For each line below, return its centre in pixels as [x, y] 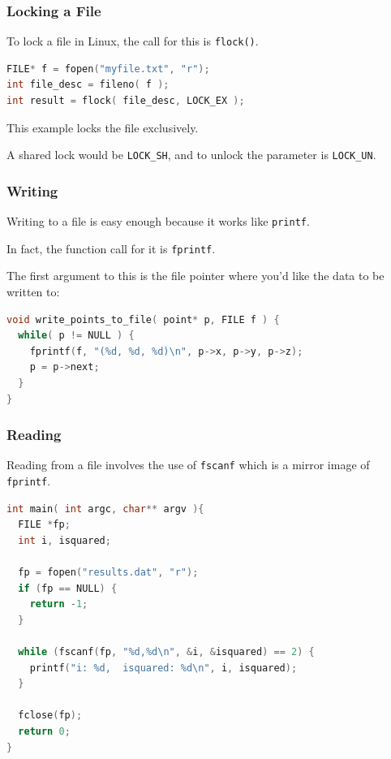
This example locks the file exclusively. [103, 127]
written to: [33, 292]
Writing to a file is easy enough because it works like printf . [158, 221]
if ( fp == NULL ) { [68, 588]
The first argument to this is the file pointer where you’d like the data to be [195, 276]
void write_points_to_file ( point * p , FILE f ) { [143, 319]
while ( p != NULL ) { [76, 336]
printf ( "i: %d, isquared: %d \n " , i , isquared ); [163, 668]
